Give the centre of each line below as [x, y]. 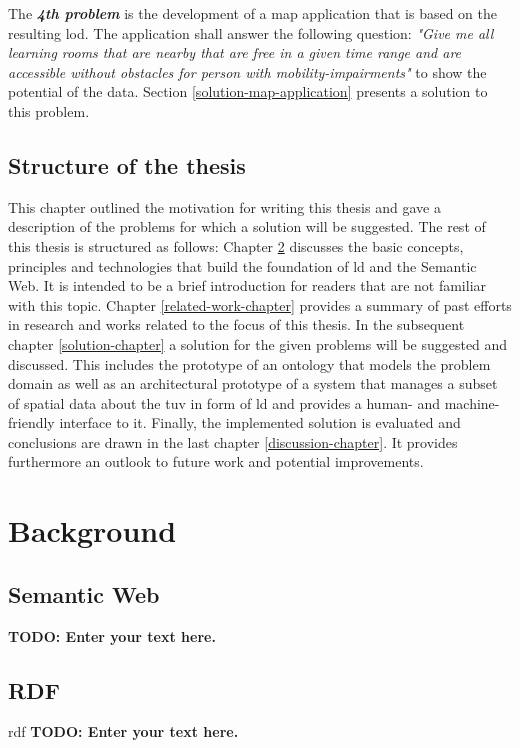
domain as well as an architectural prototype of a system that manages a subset [253, 383]
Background [92, 530]
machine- [472, 402]
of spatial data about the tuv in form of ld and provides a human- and [224, 402]
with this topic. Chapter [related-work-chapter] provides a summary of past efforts [260, 304]
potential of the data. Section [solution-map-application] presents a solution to [248, 91]
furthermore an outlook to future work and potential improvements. [216, 461]
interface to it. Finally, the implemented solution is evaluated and [260, 422]
